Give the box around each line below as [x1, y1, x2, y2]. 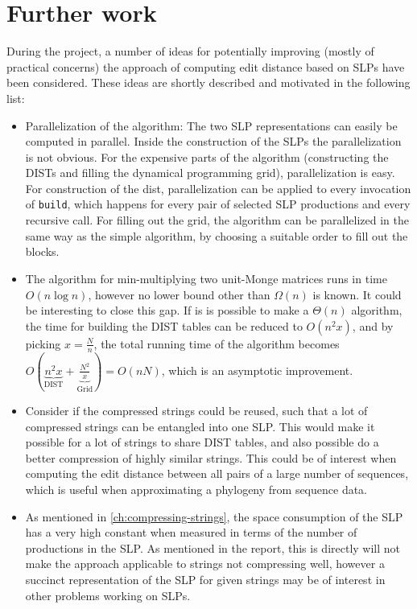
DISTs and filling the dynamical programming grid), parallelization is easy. [25, 164, 395, 181]
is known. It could [312, 286, 402, 302]
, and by [352, 317, 394, 334]
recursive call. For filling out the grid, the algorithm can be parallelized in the [25, 212, 409, 228]
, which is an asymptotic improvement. [161, 361, 353, 378]
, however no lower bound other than [88, 286, 270, 302]
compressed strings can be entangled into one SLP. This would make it [25, 418, 375, 434]
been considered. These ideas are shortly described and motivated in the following [6, 74, 411, 91]
